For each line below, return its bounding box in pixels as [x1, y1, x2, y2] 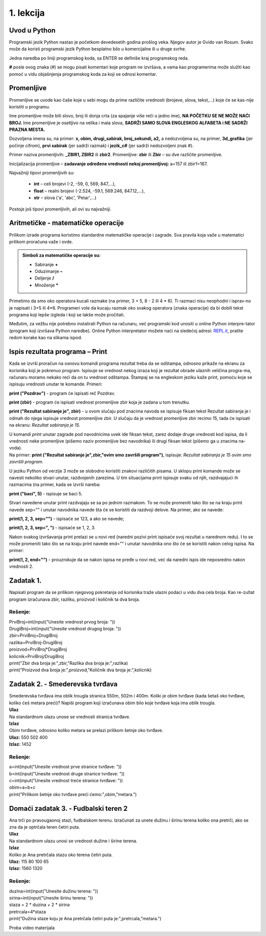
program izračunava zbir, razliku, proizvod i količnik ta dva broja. [9, 596, 140, 602]
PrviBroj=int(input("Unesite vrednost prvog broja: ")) [9, 619, 115, 624]
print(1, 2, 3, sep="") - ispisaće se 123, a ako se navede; [9, 516, 124, 521]
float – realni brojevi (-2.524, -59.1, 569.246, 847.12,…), [33, 188, 145, 194]
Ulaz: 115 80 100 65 [9, 859, 49, 865]
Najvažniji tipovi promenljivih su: [9, 170, 75, 176]
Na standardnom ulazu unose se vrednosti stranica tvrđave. [9, 714, 131, 720]
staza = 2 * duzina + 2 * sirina [9, 902, 70, 908]
